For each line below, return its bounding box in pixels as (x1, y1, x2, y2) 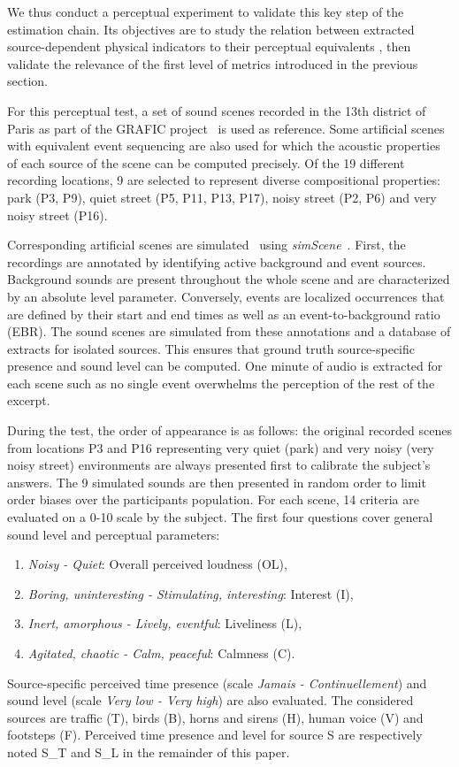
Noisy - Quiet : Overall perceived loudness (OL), (27, 555, 287, 573)
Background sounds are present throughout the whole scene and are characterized (7, 270, 450, 288)
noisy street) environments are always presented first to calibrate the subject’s (7, 456, 431, 474)
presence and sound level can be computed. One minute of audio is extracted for (7, 357, 443, 375)
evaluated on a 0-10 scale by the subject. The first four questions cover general (7, 508, 433, 526)
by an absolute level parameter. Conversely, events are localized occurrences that (7, 287, 445, 305)
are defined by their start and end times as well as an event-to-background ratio (7, 304, 440, 323)
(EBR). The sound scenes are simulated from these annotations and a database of (7, 322, 451, 341)
